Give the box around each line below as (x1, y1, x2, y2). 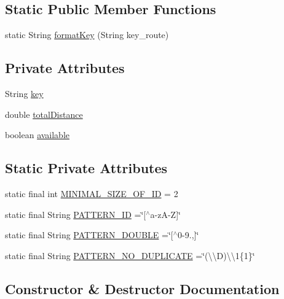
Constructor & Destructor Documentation (5, 279, 280, 298)
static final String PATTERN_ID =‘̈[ (5, 208, 146, 220)
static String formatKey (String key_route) (5, 28, 169, 41)
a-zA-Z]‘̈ (150, 208, 181, 220)
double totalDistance (5, 107, 83, 120)
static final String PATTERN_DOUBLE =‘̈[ (5, 228, 173, 241)
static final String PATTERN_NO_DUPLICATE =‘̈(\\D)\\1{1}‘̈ (5, 249, 255, 262)
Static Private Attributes (5, 158, 168, 177)
